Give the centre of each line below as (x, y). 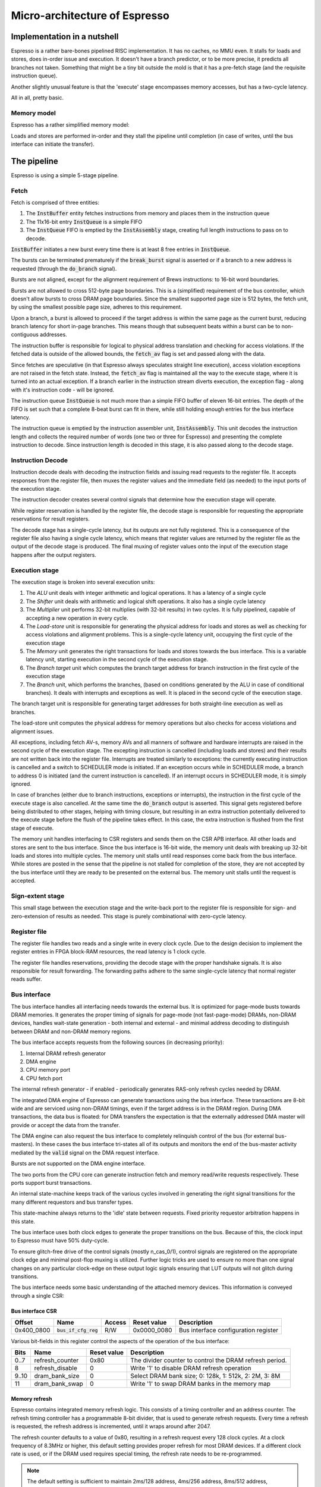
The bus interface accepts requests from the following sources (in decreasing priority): (117, 1042)
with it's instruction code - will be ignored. (63, 390)
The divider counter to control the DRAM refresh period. (209, 1360)
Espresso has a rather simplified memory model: (70, 125)
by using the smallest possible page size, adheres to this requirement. (97, 307)
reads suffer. (26, 979)
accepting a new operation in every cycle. (77, 618)
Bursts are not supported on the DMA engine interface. (78, 1163)
